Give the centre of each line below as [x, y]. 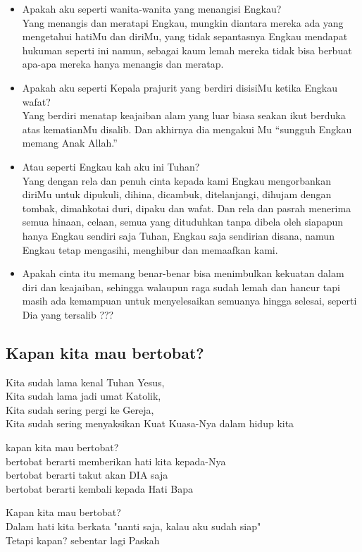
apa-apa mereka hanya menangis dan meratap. [123, 64]
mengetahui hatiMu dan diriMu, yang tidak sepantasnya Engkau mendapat [185, 36]
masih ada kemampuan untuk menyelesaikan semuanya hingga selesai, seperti [189, 301]
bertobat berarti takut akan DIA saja [87, 475]
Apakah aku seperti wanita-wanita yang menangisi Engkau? [152, 8]
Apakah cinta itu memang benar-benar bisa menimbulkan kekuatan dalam [183, 273]
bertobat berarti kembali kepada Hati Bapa [99, 488]
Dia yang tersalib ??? [68, 314]
